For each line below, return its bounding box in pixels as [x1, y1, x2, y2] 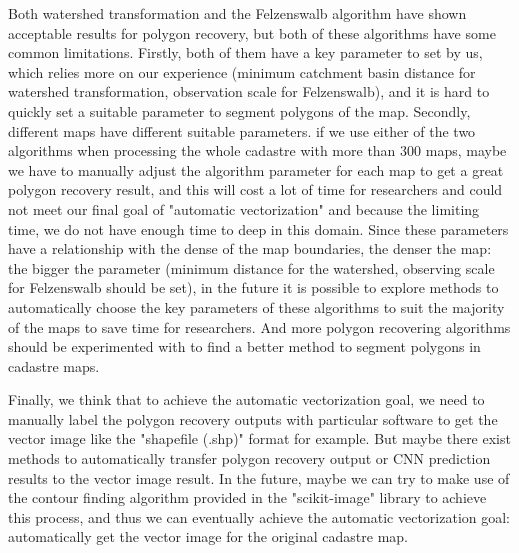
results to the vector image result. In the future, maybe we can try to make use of [8, 467, 510, 488]
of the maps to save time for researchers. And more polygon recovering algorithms [8, 316, 511, 337]
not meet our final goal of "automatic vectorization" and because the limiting [8, 198, 480, 219]
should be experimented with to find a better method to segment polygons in [8, 336, 481, 357]
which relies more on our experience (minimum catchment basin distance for [8, 61, 476, 82]
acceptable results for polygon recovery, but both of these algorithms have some [8, 22, 496, 43]
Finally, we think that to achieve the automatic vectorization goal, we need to [8, 389, 485, 410]
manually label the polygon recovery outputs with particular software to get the [8, 408, 498, 429]
